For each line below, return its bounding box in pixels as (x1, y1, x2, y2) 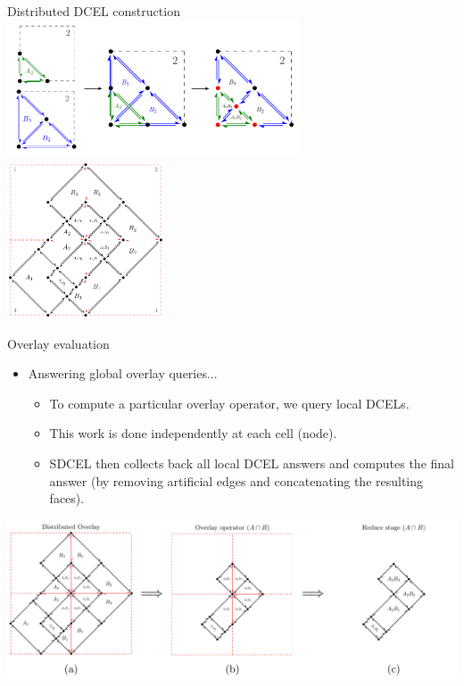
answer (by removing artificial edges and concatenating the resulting (49, 471, 424, 490)
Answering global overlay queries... (28, 364, 218, 383)
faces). (49, 489, 85, 508)
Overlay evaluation (7, 334, 110, 352)
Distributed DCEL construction (7, 2, 180, 20)
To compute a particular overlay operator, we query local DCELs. (49, 393, 410, 412)
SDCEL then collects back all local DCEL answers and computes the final (49, 454, 454, 473)
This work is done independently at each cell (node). (49, 424, 337, 442)
